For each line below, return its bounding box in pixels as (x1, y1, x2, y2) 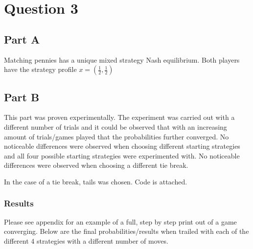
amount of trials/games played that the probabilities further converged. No (4, 131, 229, 141)
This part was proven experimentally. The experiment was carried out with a (4, 112, 235, 122)
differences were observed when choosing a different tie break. (4, 160, 188, 170)
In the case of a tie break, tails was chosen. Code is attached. (4, 176, 187, 186)
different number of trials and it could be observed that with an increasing (4, 121, 227, 132)
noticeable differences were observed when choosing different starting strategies (4, 141, 240, 151)
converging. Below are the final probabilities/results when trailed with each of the (4, 226, 249, 236)
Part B (4, 89, 40, 104)
